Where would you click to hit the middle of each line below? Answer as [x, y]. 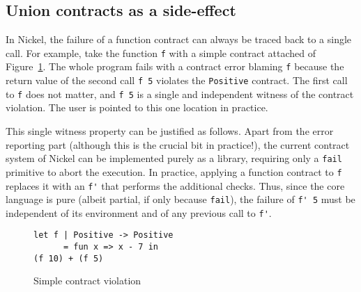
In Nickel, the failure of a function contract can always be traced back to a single [179, 39]
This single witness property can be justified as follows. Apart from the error [170, 131]
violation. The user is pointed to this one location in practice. [137, 107]
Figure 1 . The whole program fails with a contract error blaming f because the [175, 66]
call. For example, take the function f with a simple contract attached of [161, 52]
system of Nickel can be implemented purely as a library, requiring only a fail [174, 158]
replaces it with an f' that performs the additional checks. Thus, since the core [175, 185]
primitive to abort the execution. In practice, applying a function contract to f [174, 171]
